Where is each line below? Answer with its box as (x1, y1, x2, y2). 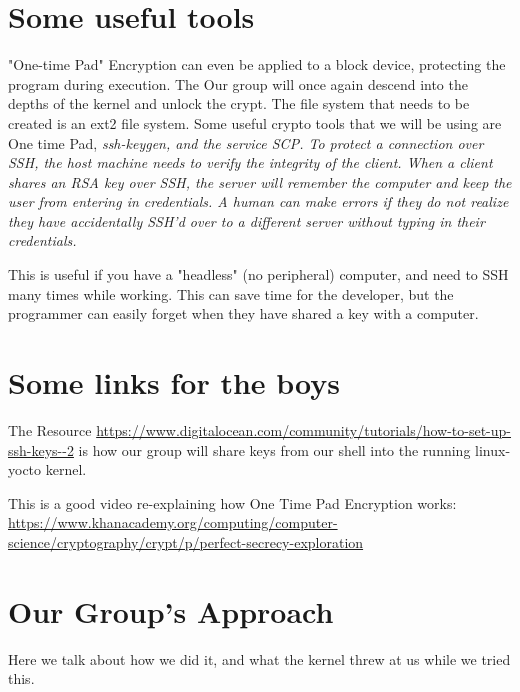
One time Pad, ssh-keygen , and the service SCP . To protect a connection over (8, 132, 484, 153)
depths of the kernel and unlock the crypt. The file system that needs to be (8, 93, 470, 114)
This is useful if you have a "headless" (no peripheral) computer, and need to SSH (8, 264, 509, 285)
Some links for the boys (8, 362, 340, 403)
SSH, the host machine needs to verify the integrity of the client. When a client (8, 152, 493, 173)
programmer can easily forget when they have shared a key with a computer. (8, 303, 479, 324)
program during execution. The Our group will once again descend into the (8, 73, 468, 94)
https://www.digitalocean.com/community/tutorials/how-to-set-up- (96, 419, 512, 440)
